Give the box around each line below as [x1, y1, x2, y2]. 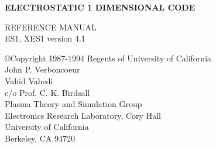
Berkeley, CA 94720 [5, 132, 75, 144]
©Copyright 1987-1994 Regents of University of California [5, 51, 212, 64]
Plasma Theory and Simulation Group [5, 98, 142, 110]
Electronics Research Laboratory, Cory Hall [5, 109, 161, 121]
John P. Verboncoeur [5, 63, 80, 75]
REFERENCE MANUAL [5, 20, 97, 33]
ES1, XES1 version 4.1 [5, 32, 85, 44]
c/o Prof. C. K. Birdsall [5, 86, 90, 98]
